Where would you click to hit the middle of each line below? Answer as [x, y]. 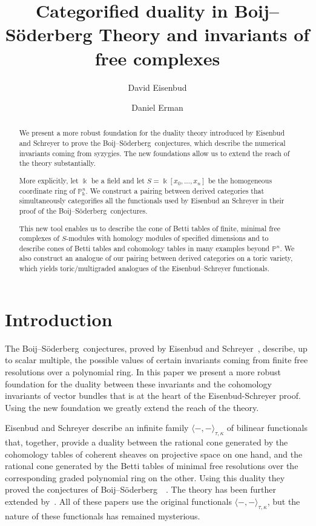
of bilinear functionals [267, 428]
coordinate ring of [47, 190]
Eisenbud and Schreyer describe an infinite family [97, 428]
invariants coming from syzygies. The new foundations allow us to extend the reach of [154, 153]
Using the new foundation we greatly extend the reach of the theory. [132, 407]
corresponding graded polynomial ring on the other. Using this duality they [145, 477]
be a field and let [118, 180]
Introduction [59, 319]
